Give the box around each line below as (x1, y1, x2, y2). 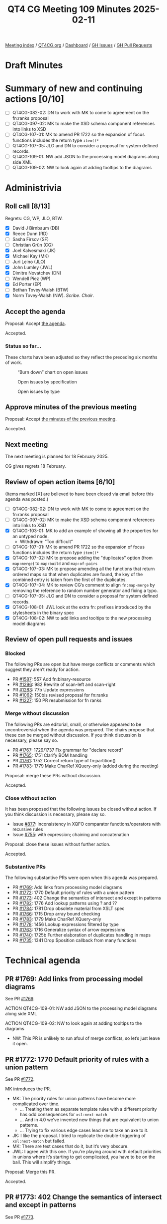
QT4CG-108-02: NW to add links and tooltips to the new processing (12, 615, 152, 621)
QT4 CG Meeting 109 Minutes (7, 3, 131, 15)
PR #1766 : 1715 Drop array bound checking (12, 911, 100, 917)
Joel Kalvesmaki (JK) (12, 247, 56, 253)
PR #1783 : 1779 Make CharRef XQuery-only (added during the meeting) (12, 763, 159, 769)
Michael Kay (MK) (12, 253, 49, 259)
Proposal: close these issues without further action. (5, 841, 111, 847)
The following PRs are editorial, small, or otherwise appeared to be (5, 721, 142, 727)
